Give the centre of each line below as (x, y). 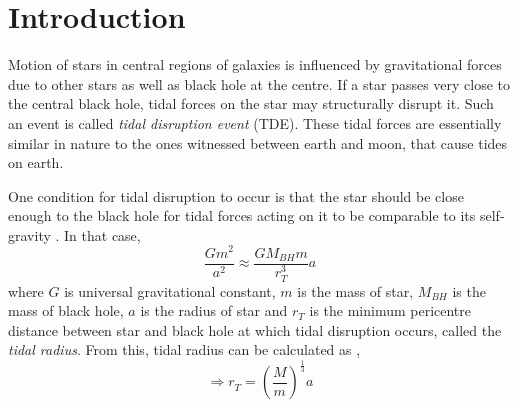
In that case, (102, 234)
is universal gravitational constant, (170, 290)
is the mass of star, (355, 290)
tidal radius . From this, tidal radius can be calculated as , (184, 349)
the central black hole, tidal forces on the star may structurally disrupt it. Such (251, 103)
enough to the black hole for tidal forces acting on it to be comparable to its (242, 215)
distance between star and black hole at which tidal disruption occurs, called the (255, 329)
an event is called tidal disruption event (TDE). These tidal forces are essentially (255, 122)
